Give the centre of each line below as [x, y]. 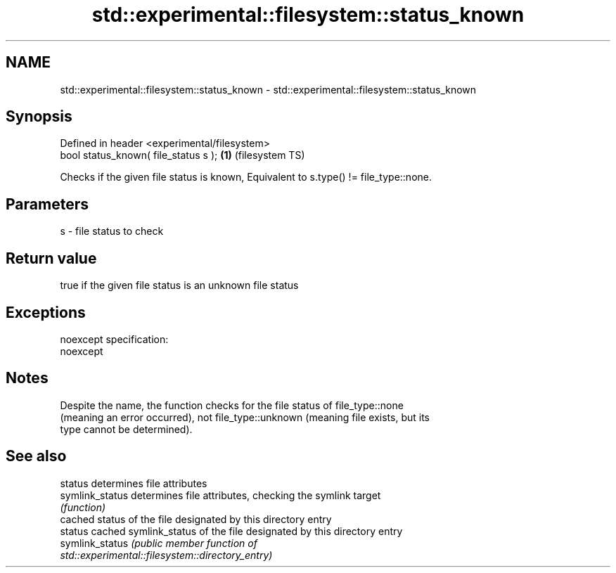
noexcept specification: [114, 339]
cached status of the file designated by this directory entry [196, 519]
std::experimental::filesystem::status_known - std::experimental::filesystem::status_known [268, 89]
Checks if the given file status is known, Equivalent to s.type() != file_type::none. [246, 177]
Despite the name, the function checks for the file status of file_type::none [232, 405]
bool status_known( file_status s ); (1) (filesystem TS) [182, 155]
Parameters [47, 204]
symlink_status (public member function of [159, 543]
